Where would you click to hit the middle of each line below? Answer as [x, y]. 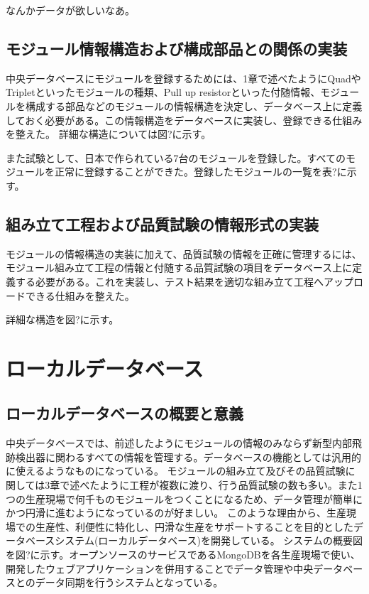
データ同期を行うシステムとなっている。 [129, 582]
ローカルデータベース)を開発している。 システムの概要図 [230, 540]
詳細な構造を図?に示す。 [62, 319]
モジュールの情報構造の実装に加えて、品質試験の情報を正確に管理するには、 [184, 253]
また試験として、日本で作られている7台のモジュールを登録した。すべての [176, 157]
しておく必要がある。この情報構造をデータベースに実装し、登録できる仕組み [184, 120]
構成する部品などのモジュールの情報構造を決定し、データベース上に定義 [194, 106]
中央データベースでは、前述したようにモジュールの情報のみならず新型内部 [179, 443]
